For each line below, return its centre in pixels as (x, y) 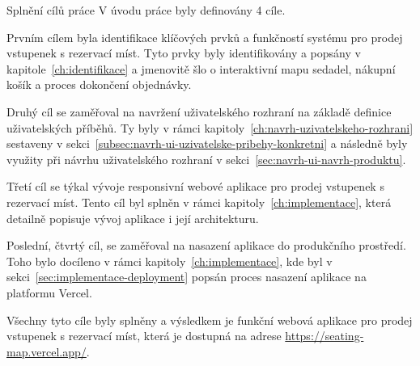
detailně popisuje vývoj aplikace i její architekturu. (133, 218)
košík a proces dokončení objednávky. (99, 84)
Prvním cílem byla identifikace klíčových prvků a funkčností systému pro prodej (205, 37)
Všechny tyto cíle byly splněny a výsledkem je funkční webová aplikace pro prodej (210, 320)
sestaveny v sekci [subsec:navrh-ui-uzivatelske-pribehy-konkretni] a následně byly (207, 143)
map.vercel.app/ (47, 351)
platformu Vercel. (49, 292)
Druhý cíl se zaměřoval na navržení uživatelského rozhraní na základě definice (199, 111)
